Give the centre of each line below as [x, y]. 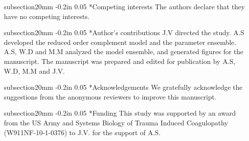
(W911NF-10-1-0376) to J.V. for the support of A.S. [82, 132]
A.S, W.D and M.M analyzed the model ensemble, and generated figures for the [124, 51]
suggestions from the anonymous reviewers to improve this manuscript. [110, 96]
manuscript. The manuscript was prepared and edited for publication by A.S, [120, 61]
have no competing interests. [47, 16]
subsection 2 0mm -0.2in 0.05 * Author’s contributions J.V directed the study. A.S [124, 32]
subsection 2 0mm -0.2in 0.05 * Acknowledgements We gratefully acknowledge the [123, 87]
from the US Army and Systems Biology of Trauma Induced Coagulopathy [116, 122]
